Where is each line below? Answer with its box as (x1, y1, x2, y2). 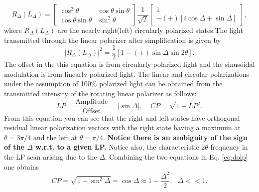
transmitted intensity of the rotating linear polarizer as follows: (4, 88, 197, 99)
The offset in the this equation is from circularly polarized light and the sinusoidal (4, 59, 255, 69)
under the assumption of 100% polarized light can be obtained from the (4, 78, 223, 89)
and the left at (33, 132, 78, 142)
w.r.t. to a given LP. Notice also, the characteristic (35, 142, 199, 152)
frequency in (210, 142, 248, 152)
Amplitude (75, 98, 108, 105)
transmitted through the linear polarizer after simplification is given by (4, 34, 221, 45)
